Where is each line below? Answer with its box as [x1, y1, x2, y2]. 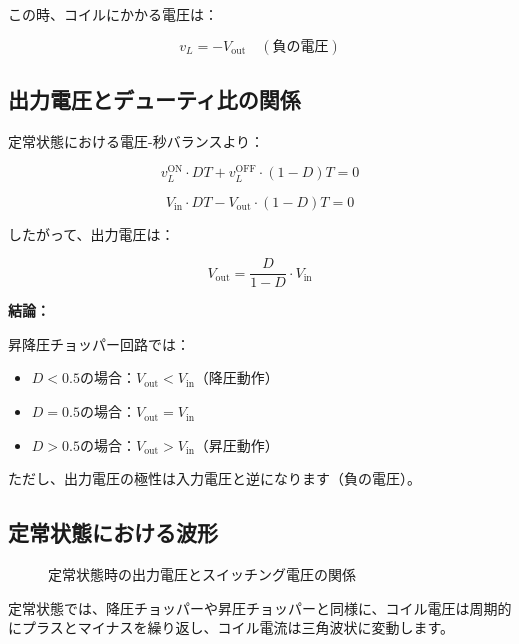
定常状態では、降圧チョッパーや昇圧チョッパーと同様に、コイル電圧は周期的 [8, 597, 512, 618]
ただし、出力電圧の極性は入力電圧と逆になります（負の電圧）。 [8, 468, 421, 489]
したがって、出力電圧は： [8, 223, 175, 244]
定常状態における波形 [8, 517, 218, 548]
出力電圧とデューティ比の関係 [8, 83, 301, 114]
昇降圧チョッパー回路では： [8, 333, 190, 354]
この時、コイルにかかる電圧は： [8, 4, 218, 24]
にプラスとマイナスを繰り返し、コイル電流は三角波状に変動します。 [8, 617, 455, 638]
